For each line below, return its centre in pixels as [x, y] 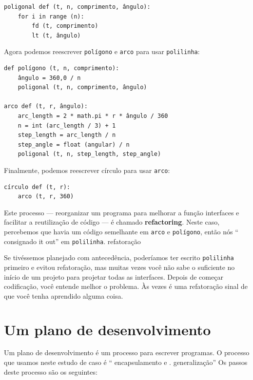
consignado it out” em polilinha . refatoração [72, 241]
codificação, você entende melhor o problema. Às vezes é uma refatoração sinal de [126, 286]
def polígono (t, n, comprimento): [62, 68]
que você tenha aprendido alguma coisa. [64, 295]
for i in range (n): [51, 16]
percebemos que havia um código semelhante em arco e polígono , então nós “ [121, 231]
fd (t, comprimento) [65, 26]
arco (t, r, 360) [46, 197]
